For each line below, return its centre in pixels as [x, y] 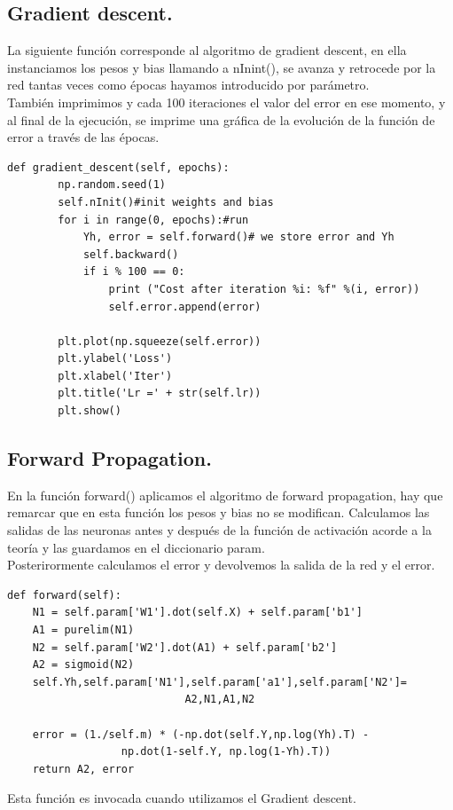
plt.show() [90, 411]
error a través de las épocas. [83, 137]
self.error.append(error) [185, 307]
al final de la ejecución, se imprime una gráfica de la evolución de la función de [221, 119]
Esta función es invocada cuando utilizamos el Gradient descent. [182, 798]
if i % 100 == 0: [134, 272]
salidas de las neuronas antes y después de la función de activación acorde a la [219, 530]
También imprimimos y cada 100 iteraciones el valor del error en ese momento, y [226, 102]
